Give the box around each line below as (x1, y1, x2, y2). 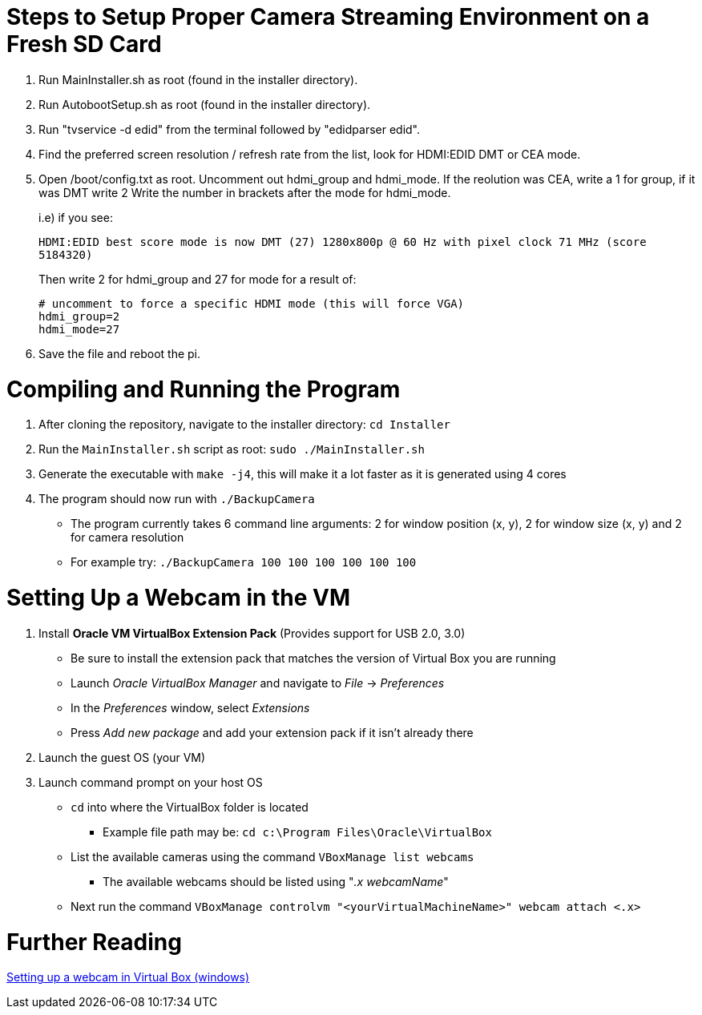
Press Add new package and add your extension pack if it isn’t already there (71, 725, 474, 739)
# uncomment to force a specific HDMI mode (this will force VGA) (38, 296, 465, 310)
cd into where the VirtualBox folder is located (71, 800, 309, 814)
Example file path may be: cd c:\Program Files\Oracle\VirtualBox (103, 824, 492, 839)
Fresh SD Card (6, 30, 162, 58)
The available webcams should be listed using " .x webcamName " (103, 874, 449, 888)
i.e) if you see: (38, 210, 113, 224)
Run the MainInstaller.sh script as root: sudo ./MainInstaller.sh (38, 442, 425, 457)
